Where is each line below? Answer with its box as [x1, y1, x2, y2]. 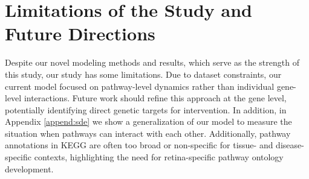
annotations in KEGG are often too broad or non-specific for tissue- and [5, 139, 273, 151]
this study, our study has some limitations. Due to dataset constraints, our [5, 68, 282, 80]
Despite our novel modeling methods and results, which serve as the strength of [5, 56, 299, 69]
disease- [276, 139, 304, 151]
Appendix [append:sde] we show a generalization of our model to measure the [5, 115, 292, 128]
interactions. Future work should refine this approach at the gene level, [24, 92, 287, 104]
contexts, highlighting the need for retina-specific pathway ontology [34, 151, 284, 163]
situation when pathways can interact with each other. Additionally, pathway [5, 127, 291, 139]
